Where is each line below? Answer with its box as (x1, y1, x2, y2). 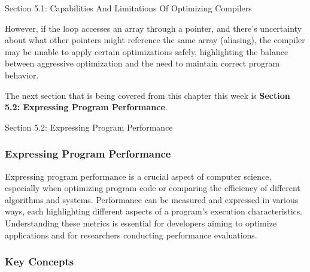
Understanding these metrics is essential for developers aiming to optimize (5, 216, 277, 229)
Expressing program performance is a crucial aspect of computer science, (5, 170, 272, 182)
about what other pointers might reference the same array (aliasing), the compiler (5, 34, 305, 46)
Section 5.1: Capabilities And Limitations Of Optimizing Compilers (5, 2, 252, 14)
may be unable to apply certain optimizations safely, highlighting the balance (5, 45, 288, 58)
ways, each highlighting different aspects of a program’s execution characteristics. (5, 205, 303, 217)
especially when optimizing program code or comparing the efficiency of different (5, 182, 300, 194)
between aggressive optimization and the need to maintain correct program (5, 57, 280, 69)
